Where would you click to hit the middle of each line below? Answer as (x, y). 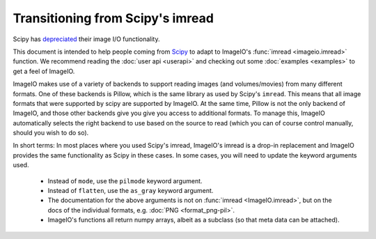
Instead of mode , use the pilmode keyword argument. (125, 180)
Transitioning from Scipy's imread (113, 18)
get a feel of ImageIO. (44, 71)
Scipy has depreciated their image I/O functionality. (86, 39)
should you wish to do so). (51, 133)
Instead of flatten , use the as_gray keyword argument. (131, 191)
